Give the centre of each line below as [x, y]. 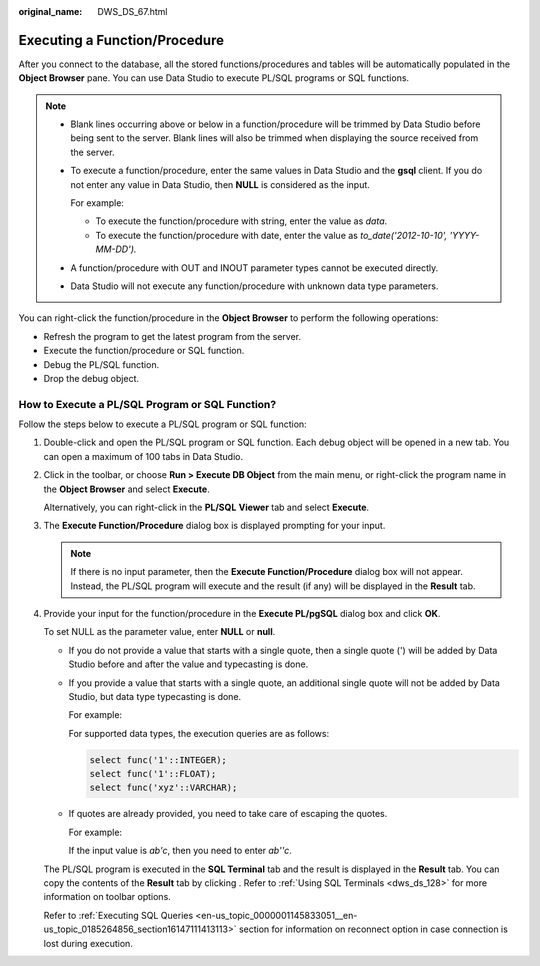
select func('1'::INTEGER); [158, 759]
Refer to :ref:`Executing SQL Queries [118, 915]
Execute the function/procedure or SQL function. [144, 351]
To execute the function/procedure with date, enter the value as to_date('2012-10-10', [271, 235]
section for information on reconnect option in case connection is [373, 929]
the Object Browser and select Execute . [126, 489]
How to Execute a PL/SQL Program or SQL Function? [147, 404]
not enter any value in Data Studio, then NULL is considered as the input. [220, 184]
